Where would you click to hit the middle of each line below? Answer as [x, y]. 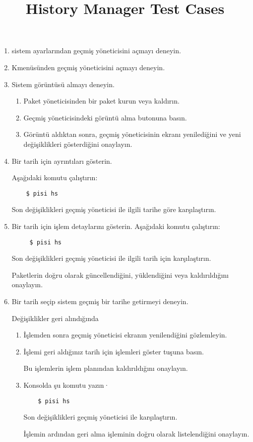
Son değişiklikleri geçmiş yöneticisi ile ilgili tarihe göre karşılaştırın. [114, 209]
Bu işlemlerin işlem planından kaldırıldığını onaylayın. [106, 368]
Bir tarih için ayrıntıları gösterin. [62, 161]
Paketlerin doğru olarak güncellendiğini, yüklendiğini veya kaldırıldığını [120, 275]
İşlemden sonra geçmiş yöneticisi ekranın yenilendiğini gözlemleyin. [125, 335]
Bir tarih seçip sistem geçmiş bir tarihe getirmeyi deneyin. [100, 301]
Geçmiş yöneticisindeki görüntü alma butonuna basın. [105, 117]
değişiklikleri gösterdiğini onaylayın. [78, 144]
